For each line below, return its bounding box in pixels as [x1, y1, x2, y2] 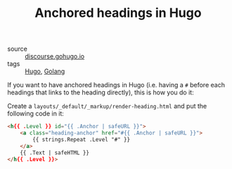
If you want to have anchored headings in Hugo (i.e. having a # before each [7, 81, 225, 89]
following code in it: [7, 109, 65, 118]
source [7, 44, 28, 54]
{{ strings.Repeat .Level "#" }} [32, 136, 131, 143]
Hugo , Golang [25, 67, 65, 75]
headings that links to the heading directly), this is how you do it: [7, 88, 195, 96]
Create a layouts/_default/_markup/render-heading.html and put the [7, 102, 207, 111]
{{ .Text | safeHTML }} [20, 149, 90, 156]
